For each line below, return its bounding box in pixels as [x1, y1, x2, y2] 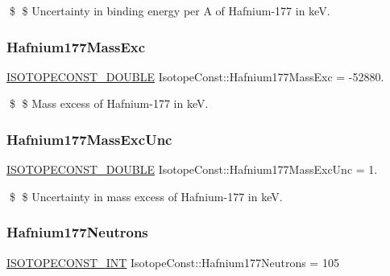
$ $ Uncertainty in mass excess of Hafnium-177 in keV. [9, 187, 283, 204]
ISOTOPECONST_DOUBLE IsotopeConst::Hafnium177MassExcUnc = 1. [6, 161, 378, 178]
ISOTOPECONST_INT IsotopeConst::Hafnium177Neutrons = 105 [6, 253, 339, 270]
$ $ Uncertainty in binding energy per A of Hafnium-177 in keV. [9, 2, 330, 19]
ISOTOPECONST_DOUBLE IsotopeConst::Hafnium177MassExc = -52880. [6, 68, 384, 84]
